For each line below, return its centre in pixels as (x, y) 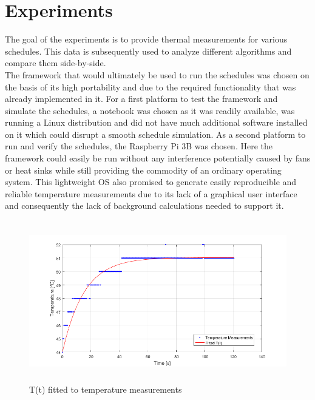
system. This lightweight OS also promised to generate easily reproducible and (151, 182)
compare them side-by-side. (56, 63)
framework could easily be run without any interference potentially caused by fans (158, 158)
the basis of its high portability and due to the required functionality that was (151, 86)
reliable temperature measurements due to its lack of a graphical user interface (151, 193)
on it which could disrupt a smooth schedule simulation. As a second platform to (155, 134)
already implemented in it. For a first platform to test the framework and (141, 99)
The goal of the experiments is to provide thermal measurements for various (146, 39)
